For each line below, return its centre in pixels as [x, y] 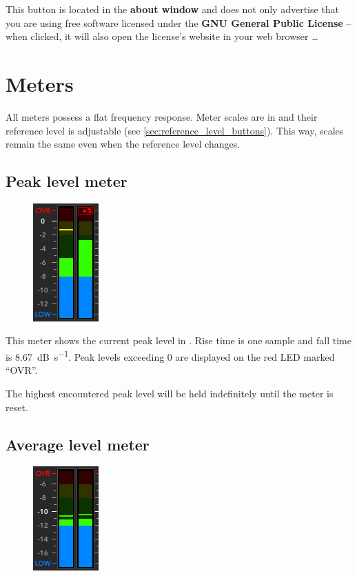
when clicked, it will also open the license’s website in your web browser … [162, 36]
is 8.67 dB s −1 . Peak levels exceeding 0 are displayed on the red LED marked [170, 356]
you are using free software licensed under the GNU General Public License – [178, 22]
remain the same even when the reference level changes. [123, 144]
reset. [17, 407]
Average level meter [78, 444]
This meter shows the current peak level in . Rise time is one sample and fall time [178, 340]
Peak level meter [67, 181]
